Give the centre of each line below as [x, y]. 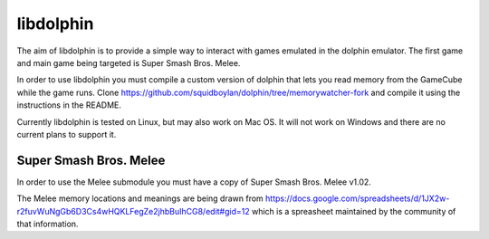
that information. [48, 224]
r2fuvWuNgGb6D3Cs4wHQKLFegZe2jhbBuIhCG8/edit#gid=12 [134, 211]
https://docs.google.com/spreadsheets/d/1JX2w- [358, 198]
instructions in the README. [69, 105]
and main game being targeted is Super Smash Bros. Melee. [129, 62]
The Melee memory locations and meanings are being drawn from [140, 198]
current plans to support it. [67, 134]
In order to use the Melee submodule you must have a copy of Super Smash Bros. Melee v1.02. [194, 182]
